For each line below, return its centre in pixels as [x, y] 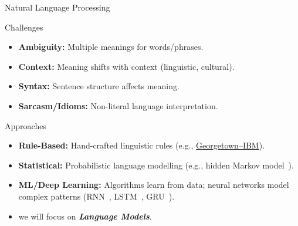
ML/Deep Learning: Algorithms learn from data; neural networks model [154, 185]
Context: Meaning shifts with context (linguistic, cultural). [126, 66]
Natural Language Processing [57, 7]
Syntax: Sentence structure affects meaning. [99, 86]
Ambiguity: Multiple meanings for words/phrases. [111, 47]
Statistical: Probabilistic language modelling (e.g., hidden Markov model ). [156, 165]
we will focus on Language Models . [85, 216]
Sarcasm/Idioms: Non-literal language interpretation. [118, 105]
